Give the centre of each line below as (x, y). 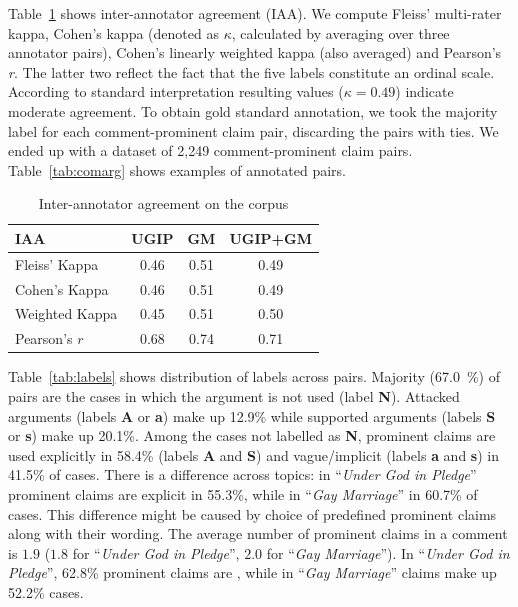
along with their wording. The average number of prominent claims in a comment (258, 533)
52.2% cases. (46, 591)
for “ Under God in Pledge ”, (156, 552)
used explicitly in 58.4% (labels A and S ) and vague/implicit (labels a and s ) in (254, 454)
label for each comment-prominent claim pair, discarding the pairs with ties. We (253, 130)
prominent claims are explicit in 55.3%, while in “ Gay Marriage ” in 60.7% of (243, 493)
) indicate (424, 91)
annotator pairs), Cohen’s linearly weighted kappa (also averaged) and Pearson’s (255, 52)
